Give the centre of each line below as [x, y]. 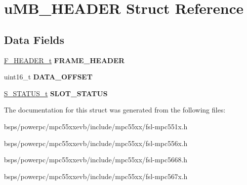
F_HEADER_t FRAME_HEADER [64, 60]
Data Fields [34, 39]
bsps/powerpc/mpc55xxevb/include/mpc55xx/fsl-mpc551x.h [96, 126]
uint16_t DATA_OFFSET [48, 77]
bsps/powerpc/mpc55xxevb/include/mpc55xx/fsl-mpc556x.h [96, 143]
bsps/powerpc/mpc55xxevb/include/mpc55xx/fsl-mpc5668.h [96, 160]
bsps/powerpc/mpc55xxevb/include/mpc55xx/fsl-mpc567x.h [96, 176]
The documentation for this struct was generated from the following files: [115, 110]
